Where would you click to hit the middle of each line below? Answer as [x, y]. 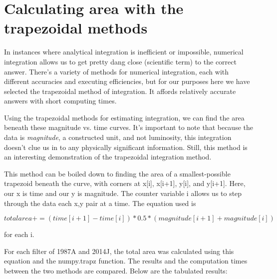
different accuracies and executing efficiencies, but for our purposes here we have [127, 81]
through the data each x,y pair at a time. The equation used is [100, 203]
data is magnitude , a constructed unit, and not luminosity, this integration [118, 137]
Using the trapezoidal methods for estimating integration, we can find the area [124, 117]
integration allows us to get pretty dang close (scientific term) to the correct [120, 61]
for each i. [19, 234]
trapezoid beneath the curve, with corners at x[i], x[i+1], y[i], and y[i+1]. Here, [125, 183]
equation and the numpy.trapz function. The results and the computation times [126, 261]
